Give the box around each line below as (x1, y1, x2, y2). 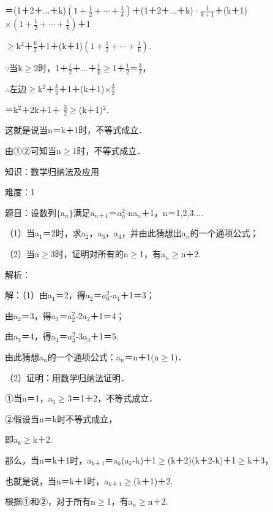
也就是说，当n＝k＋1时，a (5, 474, 109, 487)
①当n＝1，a (5, 392, 53, 405)
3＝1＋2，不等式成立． (67, 392, 158, 405)
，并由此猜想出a (121, 227, 186, 239)
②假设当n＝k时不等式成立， (5, 412, 118, 425)
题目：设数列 (5, 206, 56, 219)
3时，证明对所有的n (50, 247, 129, 260)
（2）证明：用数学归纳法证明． (5, 371, 129, 384)
